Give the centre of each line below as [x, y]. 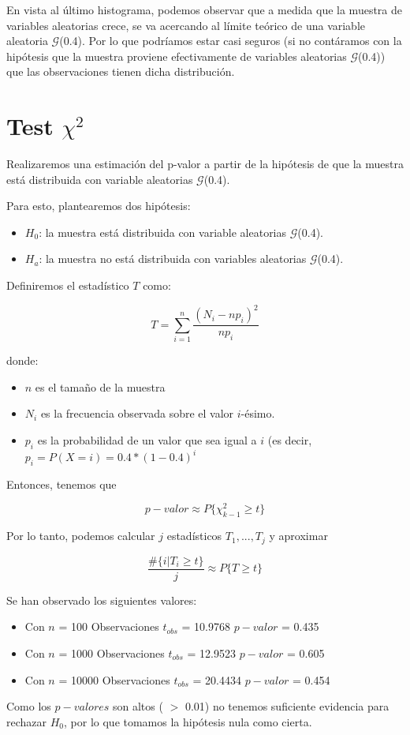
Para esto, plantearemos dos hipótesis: [99, 206]
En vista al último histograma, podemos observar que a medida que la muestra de [204, 9]
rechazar [27, 721]
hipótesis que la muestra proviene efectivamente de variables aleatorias [177, 56]
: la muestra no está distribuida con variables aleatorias [173, 259]
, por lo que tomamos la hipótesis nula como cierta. [188, 721]
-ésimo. [258, 413]
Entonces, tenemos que [61, 484]
